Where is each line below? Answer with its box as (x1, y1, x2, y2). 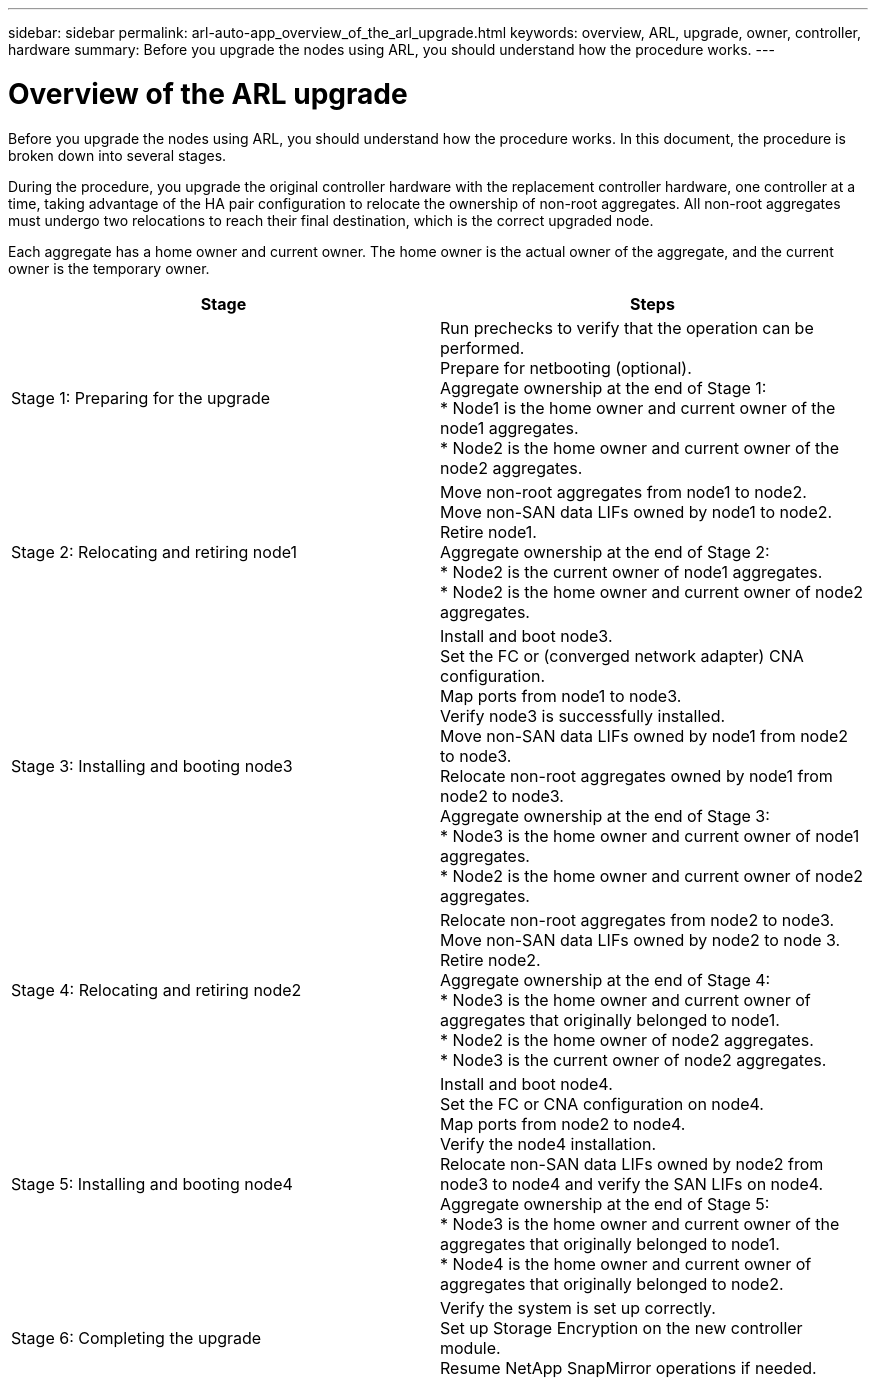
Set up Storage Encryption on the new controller (440, 1317, 803, 1338)
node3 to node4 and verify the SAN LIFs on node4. (440, 1173, 824, 1194)
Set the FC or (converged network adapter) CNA (440, 645, 804, 666)
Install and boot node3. (440, 625, 613, 646)
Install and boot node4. (440, 1073, 613, 1094)
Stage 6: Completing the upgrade (11, 1327, 262, 1348)
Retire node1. (440, 521, 537, 542)
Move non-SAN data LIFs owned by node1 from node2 (440, 725, 849, 746)
